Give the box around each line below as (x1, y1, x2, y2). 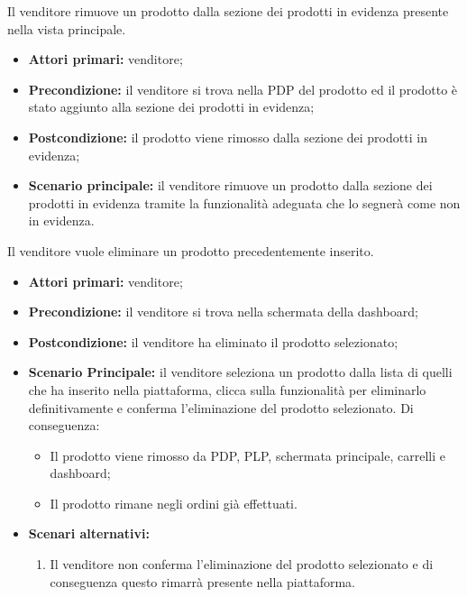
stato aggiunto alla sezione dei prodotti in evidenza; (28, 97, 315, 116)
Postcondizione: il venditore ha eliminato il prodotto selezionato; (28, 332, 398, 351)
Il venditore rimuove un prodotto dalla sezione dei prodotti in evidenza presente (7, 2, 449, 20)
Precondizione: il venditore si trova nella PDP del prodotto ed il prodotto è (28, 79, 458, 98)
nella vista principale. (7, 19, 126, 38)
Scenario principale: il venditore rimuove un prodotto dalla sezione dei (28, 176, 433, 195)
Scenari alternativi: (28, 524, 151, 543)
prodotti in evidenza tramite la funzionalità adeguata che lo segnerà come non (28, 193, 461, 212)
